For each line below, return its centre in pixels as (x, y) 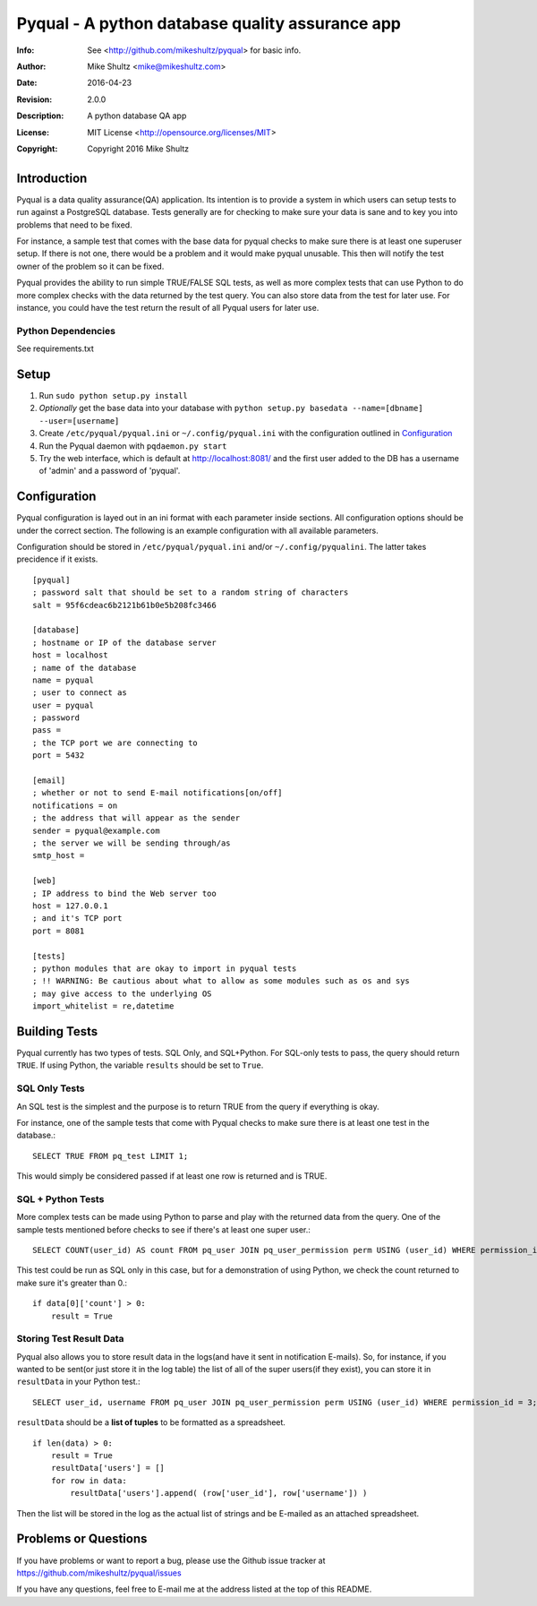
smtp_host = (59, 856)
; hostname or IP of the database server (124, 642)
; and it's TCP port (77, 919)
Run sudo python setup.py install (113, 395)
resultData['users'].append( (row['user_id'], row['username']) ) (219, 1493)
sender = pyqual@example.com (96, 830)
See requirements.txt (55, 348)
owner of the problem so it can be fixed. (90, 266)
